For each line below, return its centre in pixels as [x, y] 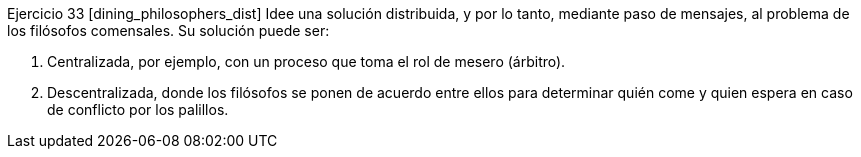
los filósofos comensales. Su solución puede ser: [168, 30]
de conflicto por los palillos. [138, 109]
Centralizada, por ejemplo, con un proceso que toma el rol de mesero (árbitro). [306, 61]
